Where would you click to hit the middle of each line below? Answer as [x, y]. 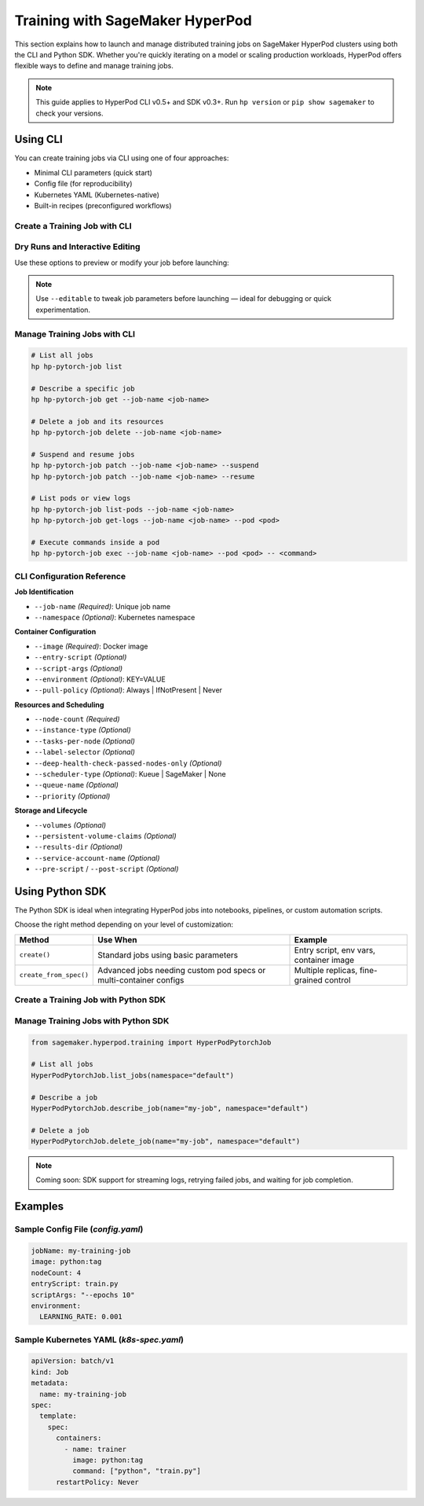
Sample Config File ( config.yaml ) [79, 1229]
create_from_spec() [54, 975]
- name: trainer [95, 1449]
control [338, 980]
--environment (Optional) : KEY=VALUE [100, 679]
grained [309, 980]
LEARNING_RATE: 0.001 [81, 1317]
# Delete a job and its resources [97, 421]
